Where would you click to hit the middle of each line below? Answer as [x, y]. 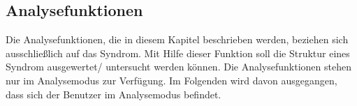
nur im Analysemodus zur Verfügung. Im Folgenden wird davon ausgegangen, [172, 80]
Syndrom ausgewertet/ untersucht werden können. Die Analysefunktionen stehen [178, 67]
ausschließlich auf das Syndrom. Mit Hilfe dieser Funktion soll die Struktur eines [178, 53]
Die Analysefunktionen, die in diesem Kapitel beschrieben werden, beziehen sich [177, 39]
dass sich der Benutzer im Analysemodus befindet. [114, 94]
